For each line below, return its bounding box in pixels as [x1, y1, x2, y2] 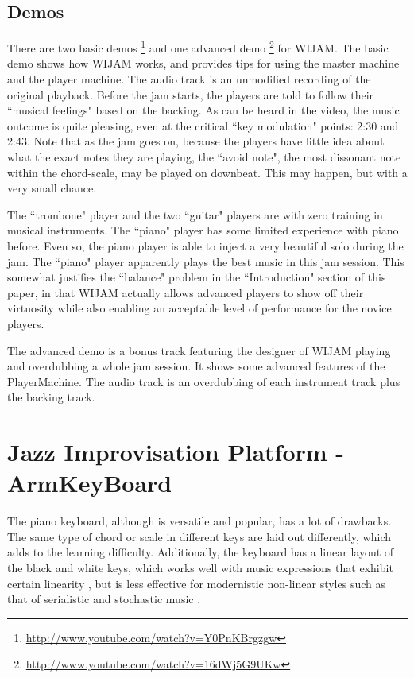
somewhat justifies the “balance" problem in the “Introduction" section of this [7, 269, 386, 285]
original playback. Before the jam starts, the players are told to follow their [7, 86, 374, 103]
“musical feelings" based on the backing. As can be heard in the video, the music [7, 102, 400, 118]
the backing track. [7, 389, 95, 405]
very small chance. [7, 180, 97, 196]
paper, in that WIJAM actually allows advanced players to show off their [7, 284, 364, 300]
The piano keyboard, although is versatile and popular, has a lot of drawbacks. [7, 513, 392, 529]
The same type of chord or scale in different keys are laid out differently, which [7, 528, 391, 544]
